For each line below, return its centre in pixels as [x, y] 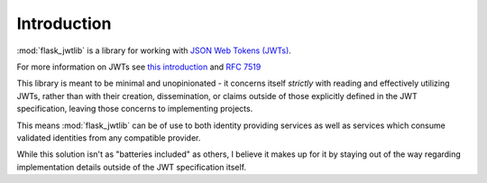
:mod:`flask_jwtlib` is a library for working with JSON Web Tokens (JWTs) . [154, 50]
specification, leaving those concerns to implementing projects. [135, 109]
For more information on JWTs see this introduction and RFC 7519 [139, 67]
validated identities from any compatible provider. [109, 137]
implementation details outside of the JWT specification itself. [132, 167]
